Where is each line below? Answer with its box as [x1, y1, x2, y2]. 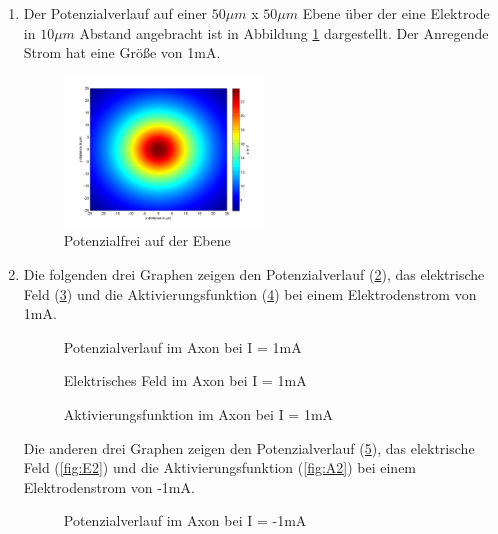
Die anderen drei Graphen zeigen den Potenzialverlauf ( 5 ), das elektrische [23, 437, 475, 458]
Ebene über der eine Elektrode [302, 3, 490, 23]
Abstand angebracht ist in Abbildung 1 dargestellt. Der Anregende [79, 22, 489, 43]
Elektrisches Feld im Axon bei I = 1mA [63, 370, 307, 391]
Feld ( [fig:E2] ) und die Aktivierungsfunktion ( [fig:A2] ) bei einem [23, 457, 417, 478]
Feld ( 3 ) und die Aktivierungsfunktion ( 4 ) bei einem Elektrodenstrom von [23, 283, 477, 304]
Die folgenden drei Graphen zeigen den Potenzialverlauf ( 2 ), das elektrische [23, 264, 485, 285]
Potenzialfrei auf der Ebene [63, 230, 231, 251]
